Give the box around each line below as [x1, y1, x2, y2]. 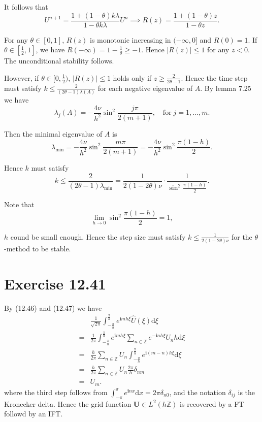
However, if [4, 72, 39, 83]
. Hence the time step [181, 72, 248, 83]
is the [238, 386, 255, 397]
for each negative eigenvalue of [97, 82, 193, 93]
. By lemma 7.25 [200, 82, 251, 93]
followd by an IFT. [4, 408, 63, 419]
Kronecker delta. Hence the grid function [4, 398, 132, 409]
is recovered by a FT [180, 398, 244, 409]
